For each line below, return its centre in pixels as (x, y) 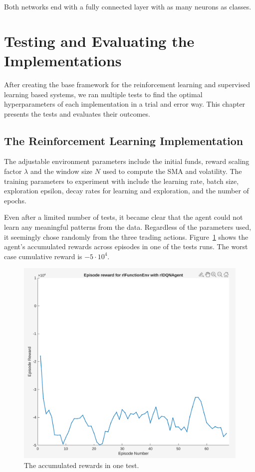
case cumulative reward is (43, 256)
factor (13, 171)
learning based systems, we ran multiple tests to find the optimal (103, 94)
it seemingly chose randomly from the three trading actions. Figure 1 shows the (126, 236)
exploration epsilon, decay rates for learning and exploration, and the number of (127, 191)
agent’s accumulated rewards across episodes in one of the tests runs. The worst (126, 246)
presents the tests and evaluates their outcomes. (77, 113)
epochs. (15, 200)
